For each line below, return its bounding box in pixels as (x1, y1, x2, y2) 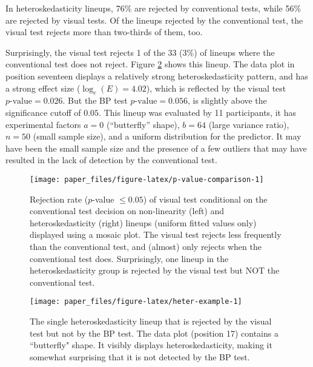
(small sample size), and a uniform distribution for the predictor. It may (33, 130, 301, 143)
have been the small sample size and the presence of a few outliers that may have (5, 141, 307, 154)
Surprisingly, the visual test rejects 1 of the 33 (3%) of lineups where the (5, 45, 275, 58)
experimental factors (5, 118, 81, 130)
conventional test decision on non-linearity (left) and (30, 204, 225, 217)
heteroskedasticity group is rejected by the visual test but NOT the (30, 264, 280, 277)
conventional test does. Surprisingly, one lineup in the (30, 252, 229, 264)
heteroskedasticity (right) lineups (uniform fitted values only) (30, 216, 257, 229)
